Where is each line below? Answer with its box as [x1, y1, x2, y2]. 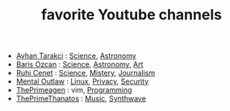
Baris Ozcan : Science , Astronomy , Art [15, 60, 144, 69]
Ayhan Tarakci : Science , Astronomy [15, 51, 137, 61]
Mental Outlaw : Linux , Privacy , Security [15, 76, 149, 86]
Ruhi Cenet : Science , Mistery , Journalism [15, 68, 156, 78]
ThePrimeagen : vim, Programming [15, 85, 132, 95]
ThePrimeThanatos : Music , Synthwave [15, 94, 147, 104]
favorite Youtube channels [41, 6, 222, 24]
